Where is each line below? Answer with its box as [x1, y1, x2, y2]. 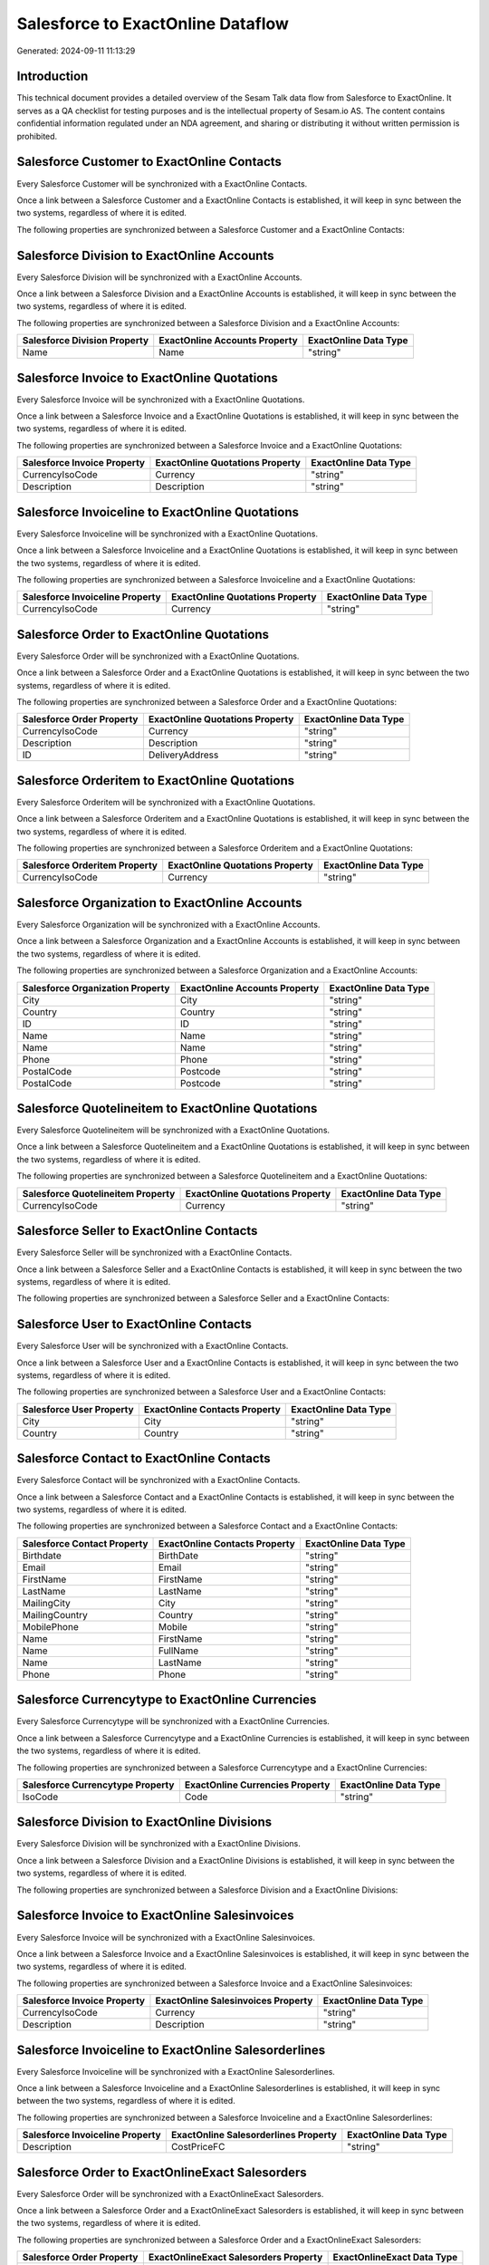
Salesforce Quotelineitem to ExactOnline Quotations [16, 1101, 318, 1116]
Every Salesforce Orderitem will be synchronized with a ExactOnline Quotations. [16, 796, 316, 807]
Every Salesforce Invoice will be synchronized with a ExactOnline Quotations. [16, 394, 305, 405]
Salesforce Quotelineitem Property [22, 1187, 176, 1200]
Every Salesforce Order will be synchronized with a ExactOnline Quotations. [16, 651, 300, 661]
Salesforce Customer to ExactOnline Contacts [16, 154, 283, 169]
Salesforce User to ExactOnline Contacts [16, 1316, 253, 1332]
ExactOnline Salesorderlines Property [170, 2129, 337, 2142]
